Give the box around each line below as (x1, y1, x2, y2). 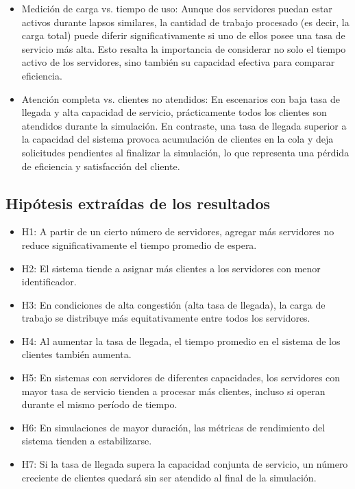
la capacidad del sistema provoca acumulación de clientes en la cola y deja (21, 132, 334, 146)
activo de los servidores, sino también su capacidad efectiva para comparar (21, 55, 335, 69)
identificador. (21, 274, 77, 289)
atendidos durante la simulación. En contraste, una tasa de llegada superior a (21, 118, 347, 132)
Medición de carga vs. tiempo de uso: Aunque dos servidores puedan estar (21, 1, 332, 15)
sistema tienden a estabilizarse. (21, 433, 152, 448)
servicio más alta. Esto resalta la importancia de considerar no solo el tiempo (21, 41, 346, 56)
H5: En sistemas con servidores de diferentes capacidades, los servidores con (21, 370, 341, 385)
